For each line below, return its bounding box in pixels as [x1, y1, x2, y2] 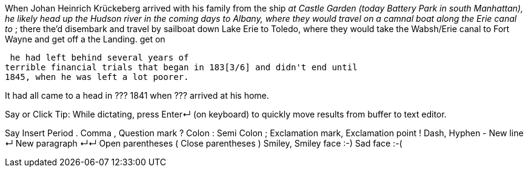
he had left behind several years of [10, 53, 189, 62]
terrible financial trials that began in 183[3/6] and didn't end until [5, 62, 358, 72]
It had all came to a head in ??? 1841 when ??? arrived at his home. [5, 90, 269, 101]
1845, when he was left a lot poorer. [5, 72, 189, 82]
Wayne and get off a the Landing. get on [5, 34, 165, 44]
